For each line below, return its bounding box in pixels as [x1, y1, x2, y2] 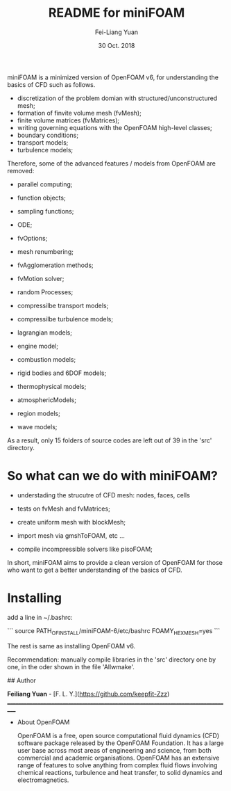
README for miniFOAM [48, 5, 185, 21]
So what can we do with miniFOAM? [7, 468, 219, 484]
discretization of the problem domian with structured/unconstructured [17, 94, 218, 102]
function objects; [17, 193, 66, 202]
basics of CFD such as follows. [7, 80, 96, 88]
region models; [17, 409, 60, 417]
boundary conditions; [17, 131, 78, 139]
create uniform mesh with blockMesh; [17, 518, 126, 526]
